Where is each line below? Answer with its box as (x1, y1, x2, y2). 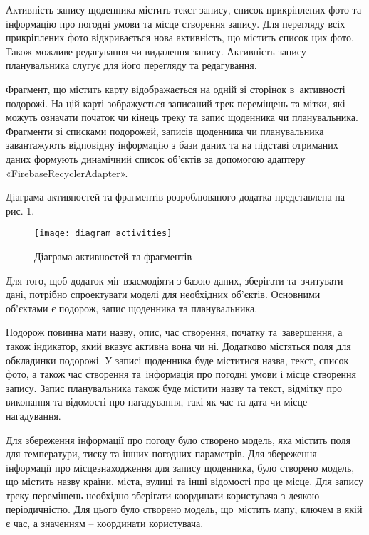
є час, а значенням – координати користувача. (6, 516, 204, 531)
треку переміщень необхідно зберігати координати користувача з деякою (6, 487, 320, 502)
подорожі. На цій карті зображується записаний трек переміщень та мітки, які (6, 95, 345, 110)
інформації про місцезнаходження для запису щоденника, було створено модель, (6, 460, 355, 475)
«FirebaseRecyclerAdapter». (6, 165, 128, 180)
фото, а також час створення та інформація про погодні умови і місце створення (6, 366, 356, 381)
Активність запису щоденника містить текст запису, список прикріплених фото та (6, 2, 362, 16)
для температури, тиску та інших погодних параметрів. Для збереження (6, 446, 317, 461)
